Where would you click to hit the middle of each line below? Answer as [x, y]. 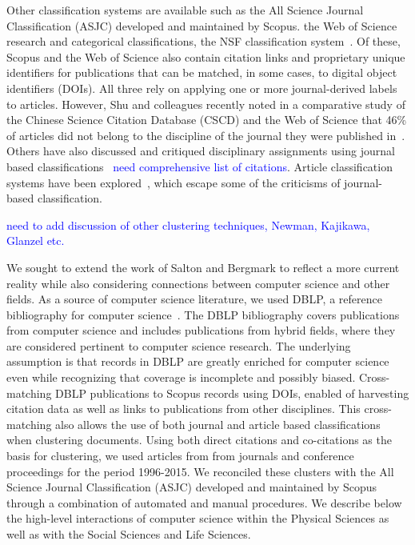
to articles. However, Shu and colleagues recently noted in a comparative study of [206, 104]
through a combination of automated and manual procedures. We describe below [204, 502]
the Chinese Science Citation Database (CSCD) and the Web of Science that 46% [207, 120]
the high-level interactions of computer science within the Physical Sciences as [198, 518]
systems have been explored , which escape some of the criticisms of [174, 182]
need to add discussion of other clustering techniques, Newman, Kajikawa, [188, 224]
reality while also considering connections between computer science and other [198, 283]
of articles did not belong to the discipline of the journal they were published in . [206, 135]
